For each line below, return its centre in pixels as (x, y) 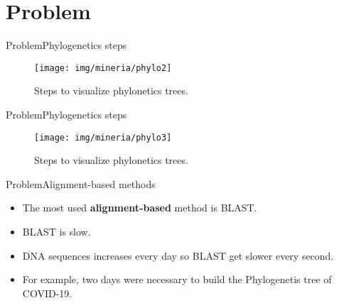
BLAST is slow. (56, 231)
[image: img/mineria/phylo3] (103, 137)
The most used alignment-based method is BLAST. (140, 208)
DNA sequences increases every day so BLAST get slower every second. (178, 255)
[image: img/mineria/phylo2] (103, 68)
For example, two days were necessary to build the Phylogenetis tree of (177, 279)
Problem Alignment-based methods (81, 183)
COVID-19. (47, 293)
